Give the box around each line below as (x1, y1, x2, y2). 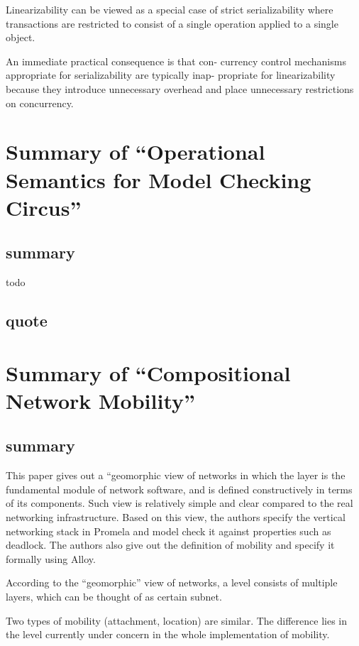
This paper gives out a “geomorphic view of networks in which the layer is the (6, 468, 346, 483)
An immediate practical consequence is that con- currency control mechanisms (6, 53, 346, 68)
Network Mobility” (6, 385, 196, 415)
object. (6, 30, 35, 45)
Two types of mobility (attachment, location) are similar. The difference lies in (6, 613, 347, 628)
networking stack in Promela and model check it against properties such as (6, 523, 331, 538)
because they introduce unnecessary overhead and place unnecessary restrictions (6, 81, 354, 96)
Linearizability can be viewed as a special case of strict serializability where (6, 2, 333, 16)
